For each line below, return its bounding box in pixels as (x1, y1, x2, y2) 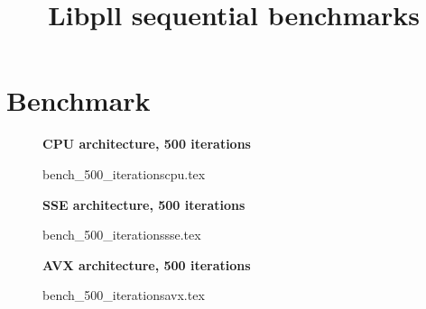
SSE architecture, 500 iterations (42, 195, 245, 214)
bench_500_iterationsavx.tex (42, 286, 205, 304)
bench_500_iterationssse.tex (42, 225, 201, 244)
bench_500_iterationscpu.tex (42, 164, 206, 183)
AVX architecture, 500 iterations (42, 255, 251, 274)
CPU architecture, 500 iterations (42, 134, 251, 153)
